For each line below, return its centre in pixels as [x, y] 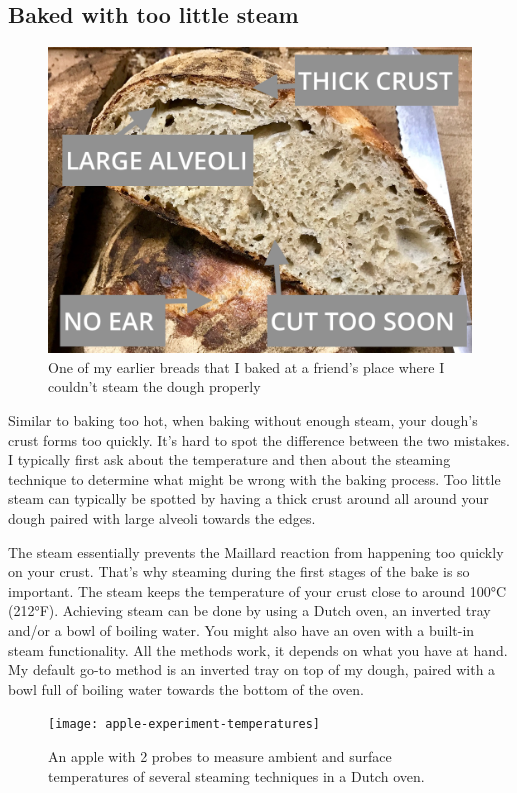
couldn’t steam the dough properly [154, 386]
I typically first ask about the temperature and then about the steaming [229, 459]
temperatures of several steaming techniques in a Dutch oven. [236, 775]
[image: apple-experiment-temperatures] [184, 724]
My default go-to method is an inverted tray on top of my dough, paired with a [252, 669]
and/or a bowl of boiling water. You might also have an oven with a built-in [241, 629]
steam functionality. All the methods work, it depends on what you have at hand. [258, 649]
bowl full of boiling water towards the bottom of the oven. [186, 688]
